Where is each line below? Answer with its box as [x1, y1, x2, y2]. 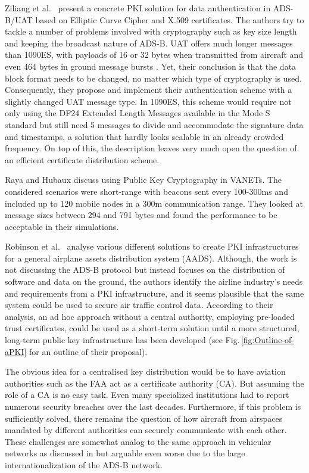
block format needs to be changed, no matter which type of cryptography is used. [5, 71, 302, 84]
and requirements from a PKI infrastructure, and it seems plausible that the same [5, 287, 304, 299]
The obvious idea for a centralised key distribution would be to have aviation [5, 365, 286, 378]
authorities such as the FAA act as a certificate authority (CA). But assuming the [5, 376, 304, 389]
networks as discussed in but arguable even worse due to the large [5, 447, 245, 459]
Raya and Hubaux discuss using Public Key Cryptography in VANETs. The [5, 173, 282, 186]
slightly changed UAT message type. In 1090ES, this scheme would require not [5, 95, 292, 107]
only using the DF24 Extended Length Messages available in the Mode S [5, 107, 270, 119]
